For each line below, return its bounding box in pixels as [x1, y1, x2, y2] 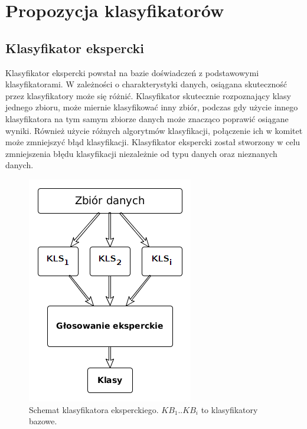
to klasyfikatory [201, 403, 258, 415]
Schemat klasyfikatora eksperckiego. [29, 403, 159, 415]
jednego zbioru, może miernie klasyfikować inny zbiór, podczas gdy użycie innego [5, 101, 298, 113]
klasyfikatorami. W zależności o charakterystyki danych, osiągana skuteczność [5, 78, 287, 90]
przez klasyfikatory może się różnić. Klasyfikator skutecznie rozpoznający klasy [5, 89, 291, 101]
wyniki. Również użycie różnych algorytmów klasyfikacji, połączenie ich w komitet [5, 124, 303, 136]
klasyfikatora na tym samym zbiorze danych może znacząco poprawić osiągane [5, 112, 289, 125]
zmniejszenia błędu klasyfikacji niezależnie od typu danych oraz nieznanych [5, 147, 277, 159]
